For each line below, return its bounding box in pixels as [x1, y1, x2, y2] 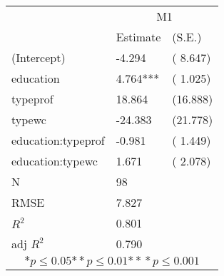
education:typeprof [11, 132, 105, 148]
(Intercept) [11, 49, 66, 66]
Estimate [116, 29, 161, 45]
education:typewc [11, 153, 98, 169]
